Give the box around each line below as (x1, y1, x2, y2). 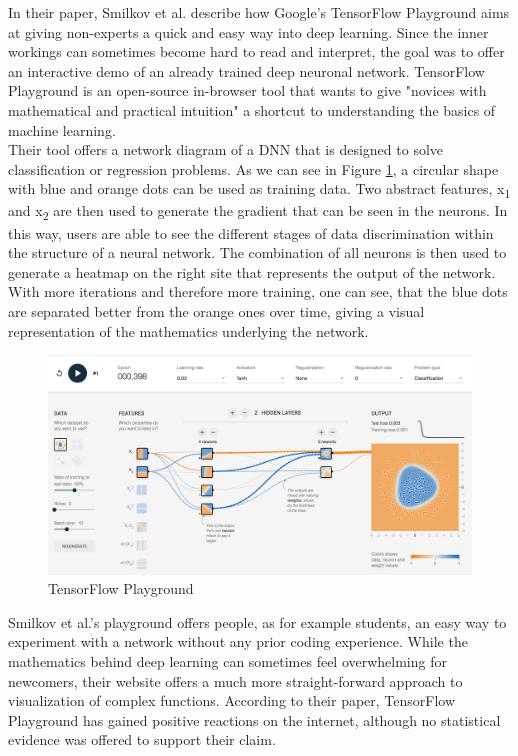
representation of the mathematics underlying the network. (8, 320, 369, 341)
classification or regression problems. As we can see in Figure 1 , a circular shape (8, 158, 499, 179)
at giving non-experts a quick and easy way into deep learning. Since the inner (8, 21, 489, 42)
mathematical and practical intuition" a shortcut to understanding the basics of (8, 99, 496, 120)
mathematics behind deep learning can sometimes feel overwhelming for (8, 650, 447, 671)
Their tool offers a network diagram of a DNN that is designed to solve (8, 139, 444, 160)
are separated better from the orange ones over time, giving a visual (8, 300, 425, 321)
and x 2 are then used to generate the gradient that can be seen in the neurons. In (8, 200, 508, 224)
